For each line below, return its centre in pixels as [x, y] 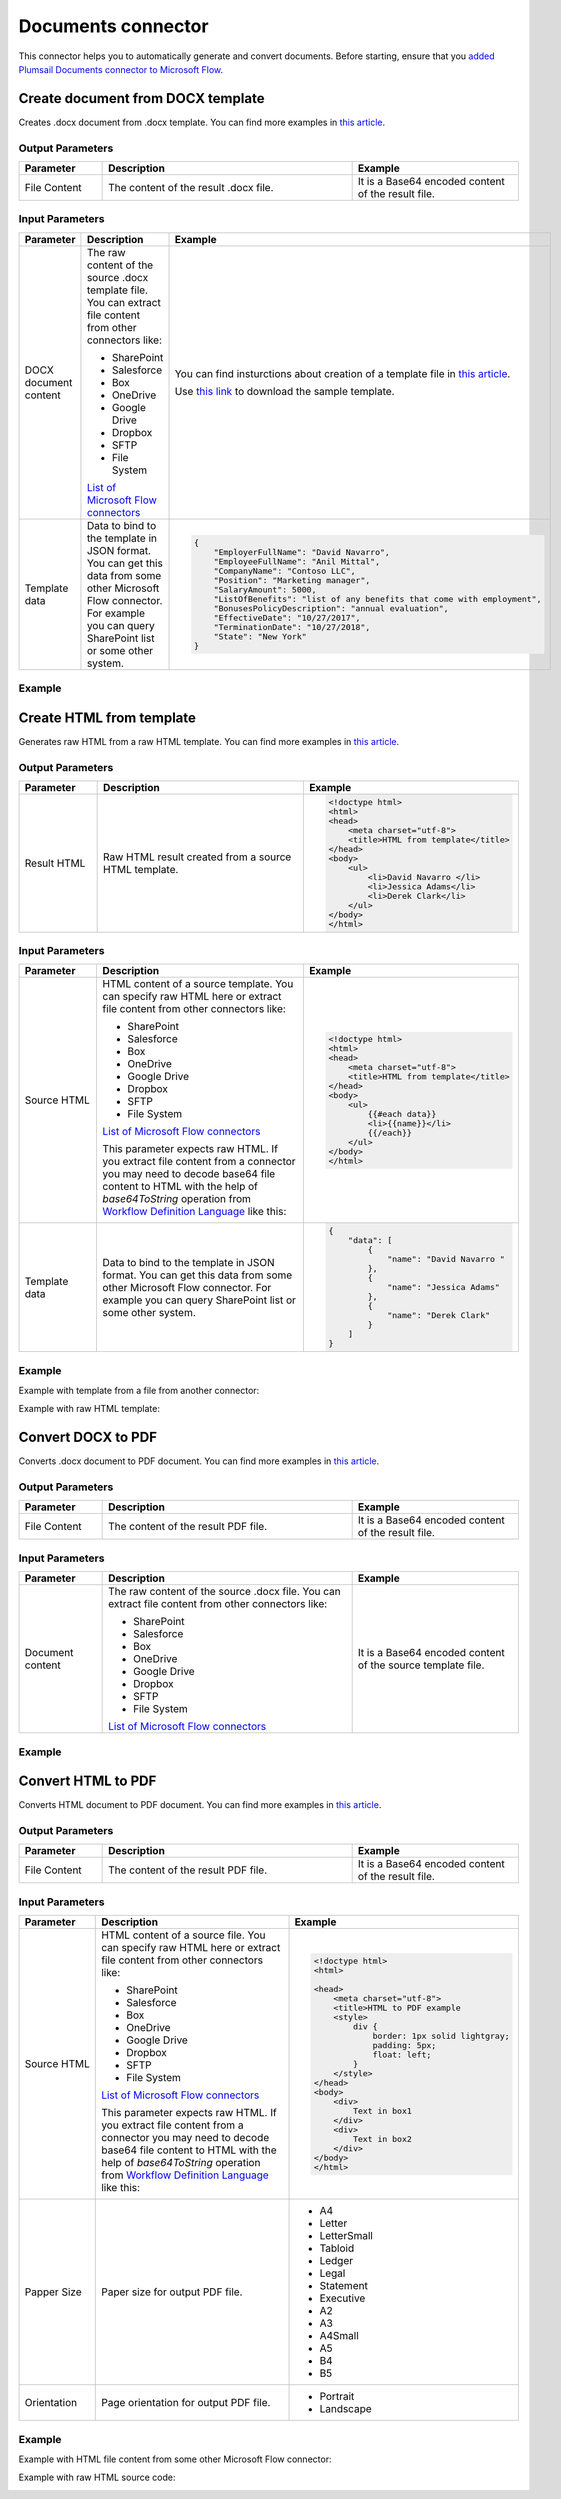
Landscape [345, 2409]
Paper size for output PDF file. [172, 2292]
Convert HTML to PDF [87, 1781]
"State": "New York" [260, 636]
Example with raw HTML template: [89, 1409]
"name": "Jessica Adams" [443, 1287]
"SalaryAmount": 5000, [265, 589]
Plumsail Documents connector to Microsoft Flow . [121, 69]
